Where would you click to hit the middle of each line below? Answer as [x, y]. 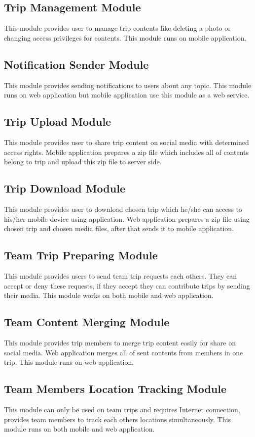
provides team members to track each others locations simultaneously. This [117, 419]
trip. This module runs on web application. [69, 362]
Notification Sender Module [76, 64]
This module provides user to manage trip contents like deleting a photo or [117, 28]
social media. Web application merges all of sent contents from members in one [124, 352]
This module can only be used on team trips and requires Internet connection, [122, 409]
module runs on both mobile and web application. [79, 429]
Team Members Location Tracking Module [115, 389]
